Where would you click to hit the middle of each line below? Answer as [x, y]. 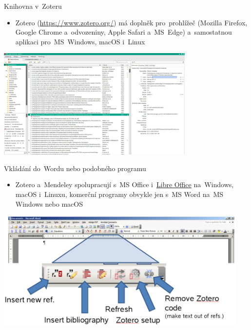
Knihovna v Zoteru [33, 6]
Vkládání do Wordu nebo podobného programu [75, 168]
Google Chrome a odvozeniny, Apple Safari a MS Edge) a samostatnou [124, 32]
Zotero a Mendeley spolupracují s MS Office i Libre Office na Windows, [125, 184]
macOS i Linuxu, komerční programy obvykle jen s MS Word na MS [119, 194]
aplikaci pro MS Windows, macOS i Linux [80, 41]
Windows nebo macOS [49, 204]
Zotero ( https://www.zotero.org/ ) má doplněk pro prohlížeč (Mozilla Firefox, [131, 22]
